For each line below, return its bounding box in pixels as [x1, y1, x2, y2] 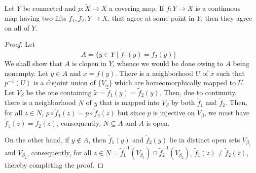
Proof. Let [4, 39, 35, 49]
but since [117, 107, 145, 118]
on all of [4, 22, 30, 33]
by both [171, 97, 195, 107]
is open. [146, 118, 170, 128]
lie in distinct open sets [170, 134, 240, 144]
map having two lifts [4, 13, 67, 23]
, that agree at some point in [108, 13, 195, 23]
